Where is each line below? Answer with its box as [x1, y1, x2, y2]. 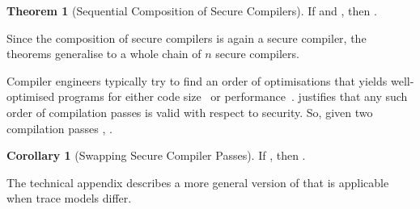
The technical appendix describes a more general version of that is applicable [6, 173, 389, 190]
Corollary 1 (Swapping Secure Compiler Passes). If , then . [6, 147, 306, 164]
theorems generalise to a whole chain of [6, 45, 202, 62]
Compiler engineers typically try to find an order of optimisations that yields [6, 72, 388, 89]
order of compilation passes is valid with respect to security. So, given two [6, 103, 373, 120]
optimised [6, 88, 55, 105]
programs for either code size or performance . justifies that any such [57, 88, 408, 105]
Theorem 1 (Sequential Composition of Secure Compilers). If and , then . [6, 2, 377, 19]
